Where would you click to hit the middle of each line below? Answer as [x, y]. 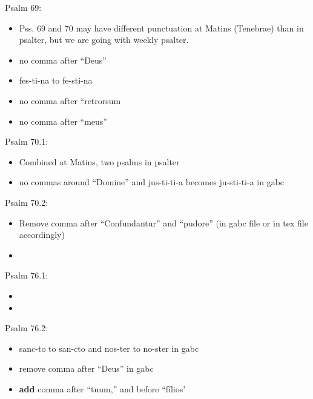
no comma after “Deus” [63, 60]
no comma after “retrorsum [70, 100]
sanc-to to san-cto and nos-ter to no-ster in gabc [109, 348]
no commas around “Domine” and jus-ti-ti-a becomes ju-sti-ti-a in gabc [152, 182]
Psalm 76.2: [27, 328]
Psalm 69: [23, 7]
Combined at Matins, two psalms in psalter [99, 161]
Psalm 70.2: [27, 202]
